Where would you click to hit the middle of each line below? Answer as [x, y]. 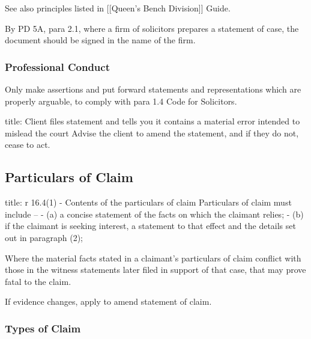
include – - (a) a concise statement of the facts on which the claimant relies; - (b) [154, 214]
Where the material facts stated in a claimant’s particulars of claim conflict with [153, 258]
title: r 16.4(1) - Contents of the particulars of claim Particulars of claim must [148, 202]
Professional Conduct [57, 66]
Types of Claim [43, 328]
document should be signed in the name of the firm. [100, 40]
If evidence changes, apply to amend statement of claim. [108, 301]
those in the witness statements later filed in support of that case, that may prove [155, 270]
